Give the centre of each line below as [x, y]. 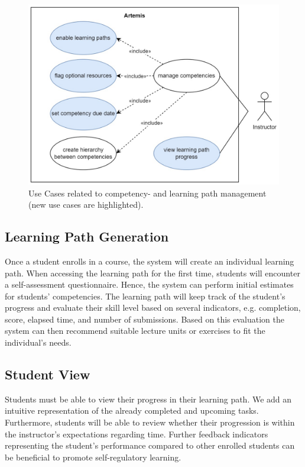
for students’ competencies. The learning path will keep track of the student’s [145, 296]
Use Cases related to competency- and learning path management [147, 193]
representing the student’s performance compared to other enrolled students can [150, 445]
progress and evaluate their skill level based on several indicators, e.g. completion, [153, 307]
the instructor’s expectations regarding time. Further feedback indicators [137, 434]
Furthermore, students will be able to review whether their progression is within [150, 422]
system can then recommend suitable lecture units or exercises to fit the [135, 331]
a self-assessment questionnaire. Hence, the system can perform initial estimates [149, 284]
